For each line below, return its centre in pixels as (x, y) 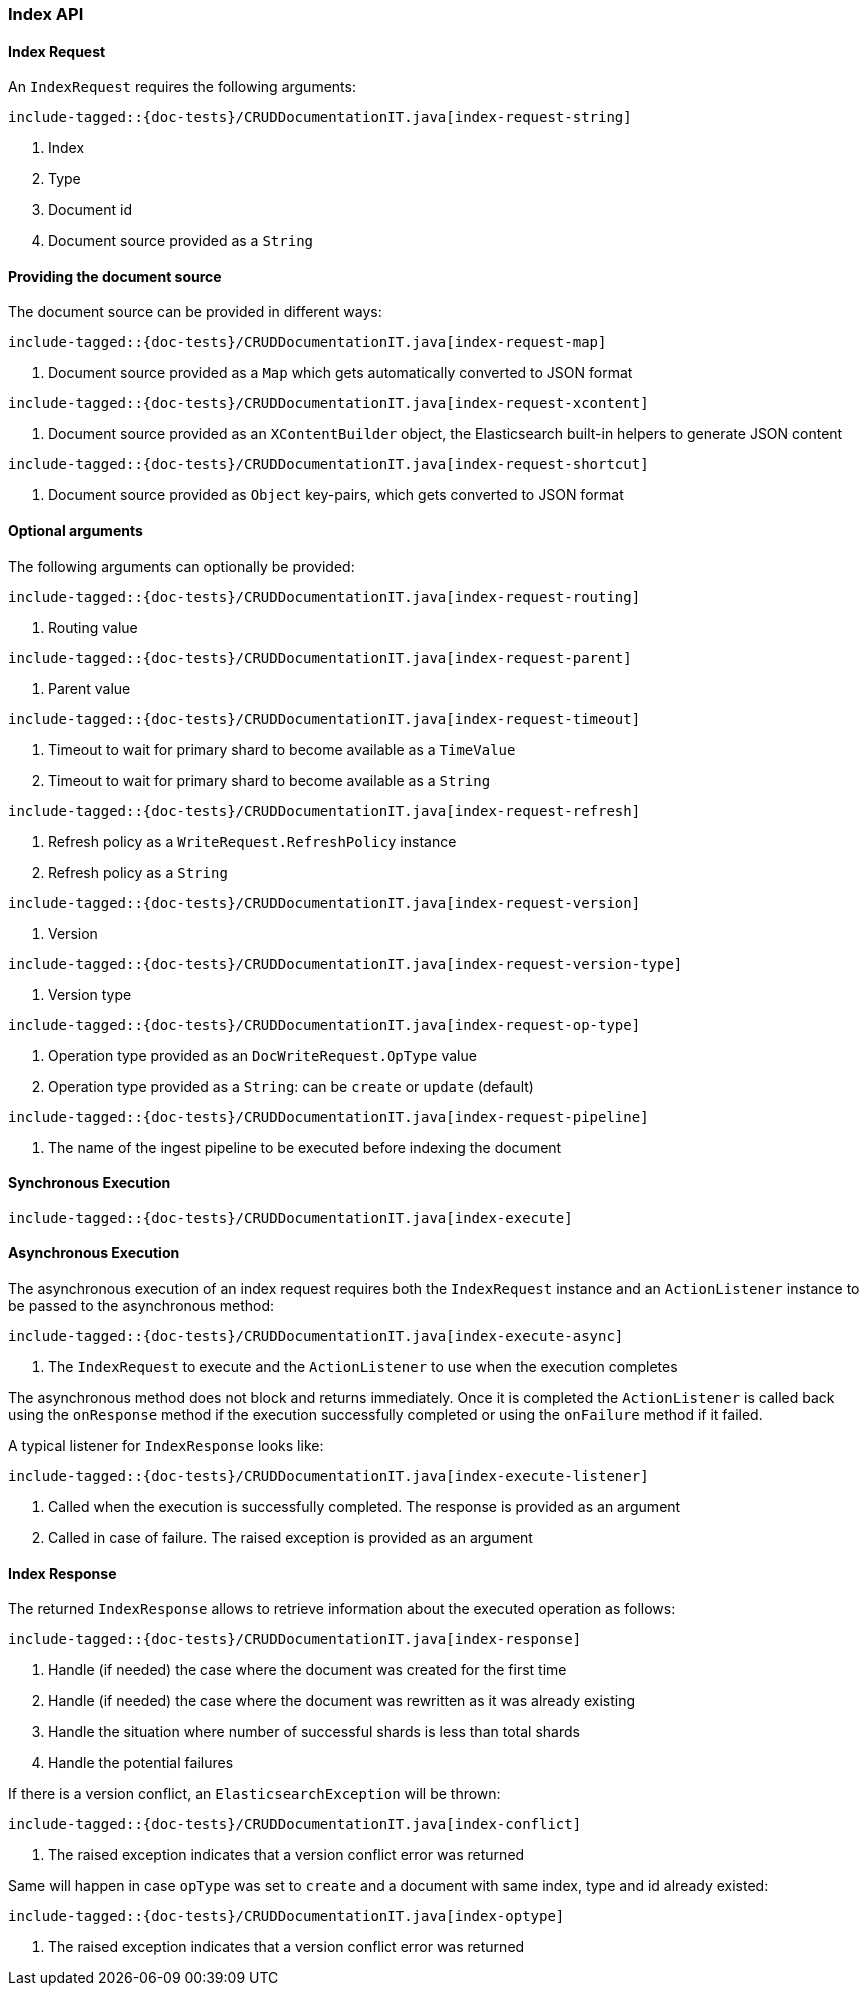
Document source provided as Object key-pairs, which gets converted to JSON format (336, 495)
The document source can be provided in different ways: (195, 312)
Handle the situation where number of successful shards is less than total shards (314, 1732)
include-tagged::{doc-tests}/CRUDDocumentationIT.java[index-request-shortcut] (328, 464)
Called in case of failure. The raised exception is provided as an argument (290, 1538)
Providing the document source (115, 276)
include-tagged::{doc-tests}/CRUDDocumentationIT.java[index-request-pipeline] (328, 1116)
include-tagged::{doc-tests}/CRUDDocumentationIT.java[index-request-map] (307, 342)
